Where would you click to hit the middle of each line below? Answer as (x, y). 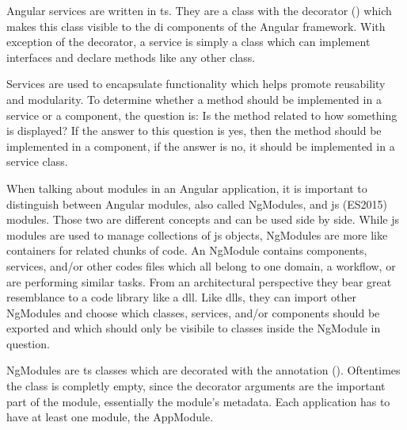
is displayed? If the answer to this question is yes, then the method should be (194, 131)
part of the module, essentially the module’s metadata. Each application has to (198, 401)
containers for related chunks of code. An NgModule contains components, (187, 250)
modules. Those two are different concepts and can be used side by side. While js (203, 219)
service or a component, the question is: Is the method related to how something (202, 115)
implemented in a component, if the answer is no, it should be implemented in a (201, 146)
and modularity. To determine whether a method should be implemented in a (194, 99)
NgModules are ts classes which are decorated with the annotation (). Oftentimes (203, 370)
